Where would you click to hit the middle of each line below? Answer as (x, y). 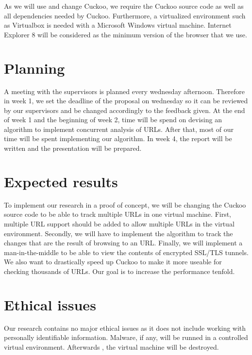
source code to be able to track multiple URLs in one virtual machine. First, (118, 214)
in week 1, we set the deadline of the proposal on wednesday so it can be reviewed (126, 101)
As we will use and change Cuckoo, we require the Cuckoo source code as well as (124, 6)
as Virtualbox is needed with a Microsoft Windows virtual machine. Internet (118, 25)
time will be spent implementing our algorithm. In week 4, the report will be (118, 138)
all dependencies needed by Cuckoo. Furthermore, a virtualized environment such (125, 15)
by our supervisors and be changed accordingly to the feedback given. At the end (125, 110)
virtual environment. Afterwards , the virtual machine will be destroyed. (111, 347)
